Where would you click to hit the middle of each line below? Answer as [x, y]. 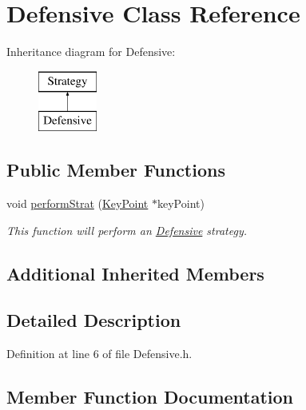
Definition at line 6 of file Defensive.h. [99, 354]
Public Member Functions [116, 170]
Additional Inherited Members [135, 273]
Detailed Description [94, 320]
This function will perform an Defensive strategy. [127, 230]
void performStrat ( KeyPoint [77, 203]
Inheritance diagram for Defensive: [91, 52]
